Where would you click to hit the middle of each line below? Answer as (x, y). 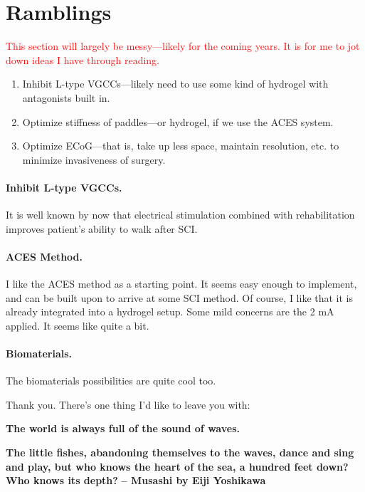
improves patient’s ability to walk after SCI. (102, 228)
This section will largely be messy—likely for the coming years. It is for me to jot (183, 46)
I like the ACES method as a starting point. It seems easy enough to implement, (181, 284)
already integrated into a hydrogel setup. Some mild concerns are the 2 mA (170, 312)
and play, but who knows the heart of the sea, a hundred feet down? (177, 466)
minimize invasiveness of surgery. (94, 159)
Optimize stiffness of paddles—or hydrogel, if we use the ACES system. (178, 121)
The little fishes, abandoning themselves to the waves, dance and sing (180, 452)
